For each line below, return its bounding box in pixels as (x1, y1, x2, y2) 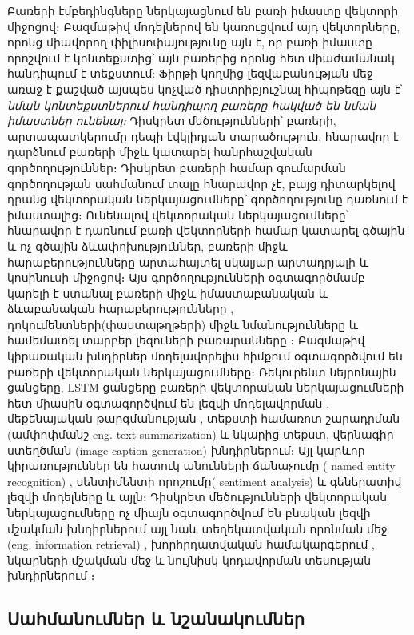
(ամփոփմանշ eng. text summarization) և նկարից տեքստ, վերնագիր (7, 426, 394, 443)
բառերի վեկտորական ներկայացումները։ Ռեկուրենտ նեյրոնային (7, 363, 396, 380)
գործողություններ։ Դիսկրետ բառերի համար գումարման (7, 159, 346, 175)
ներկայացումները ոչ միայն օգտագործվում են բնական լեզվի (7, 504, 371, 520)
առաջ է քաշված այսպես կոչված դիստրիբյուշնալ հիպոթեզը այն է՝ (7, 80, 404, 97)
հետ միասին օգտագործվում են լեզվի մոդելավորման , (7, 394, 330, 411)
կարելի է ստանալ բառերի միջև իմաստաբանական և (7, 284, 328, 301)
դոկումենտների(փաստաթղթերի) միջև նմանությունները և (7, 315, 359, 332)
